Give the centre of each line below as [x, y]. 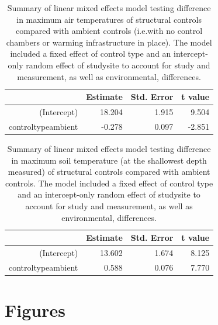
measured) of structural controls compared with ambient [109, 172]
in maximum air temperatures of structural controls [109, 19]
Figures [35, 310]
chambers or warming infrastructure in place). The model [109, 42]
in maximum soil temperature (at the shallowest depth [109, 160]
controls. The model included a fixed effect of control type [109, 183]
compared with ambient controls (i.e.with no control [109, 31]
